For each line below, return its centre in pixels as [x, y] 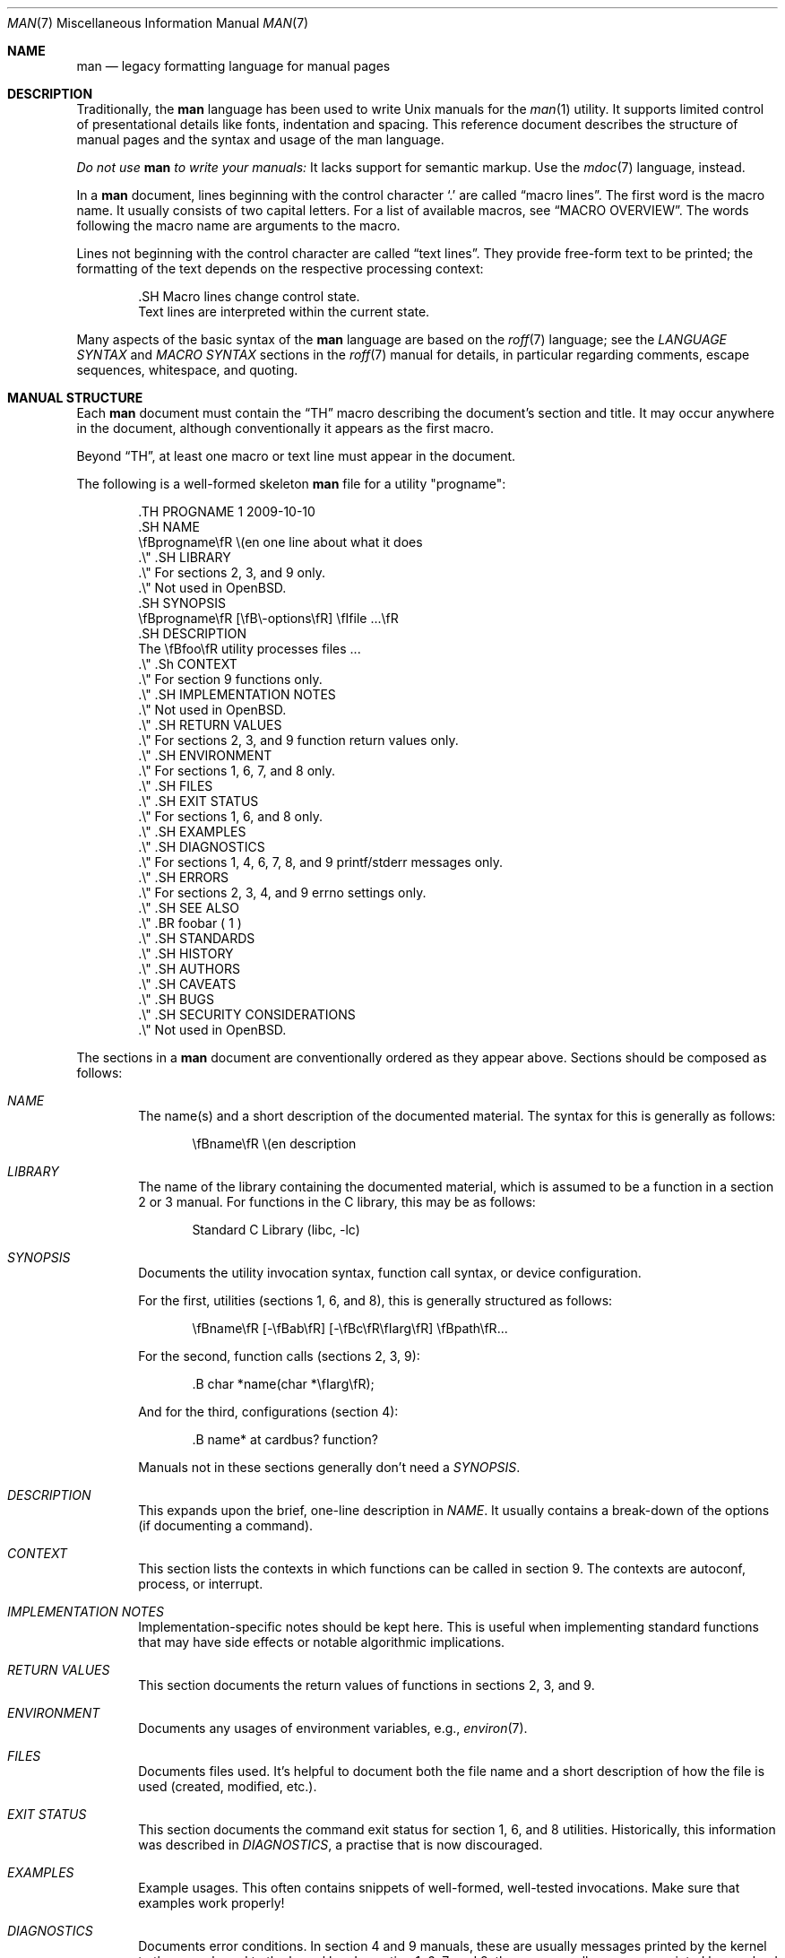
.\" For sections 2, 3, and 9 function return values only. [298, 740]
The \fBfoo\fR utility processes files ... [250, 649]
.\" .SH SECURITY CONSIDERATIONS [247, 1014]
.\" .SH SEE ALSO [189, 908]
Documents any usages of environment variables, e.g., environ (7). [333, 1728]
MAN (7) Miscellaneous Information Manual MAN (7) [158, 23]
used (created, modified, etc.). [228, 1786]
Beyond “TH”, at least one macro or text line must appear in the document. [296, 456]
